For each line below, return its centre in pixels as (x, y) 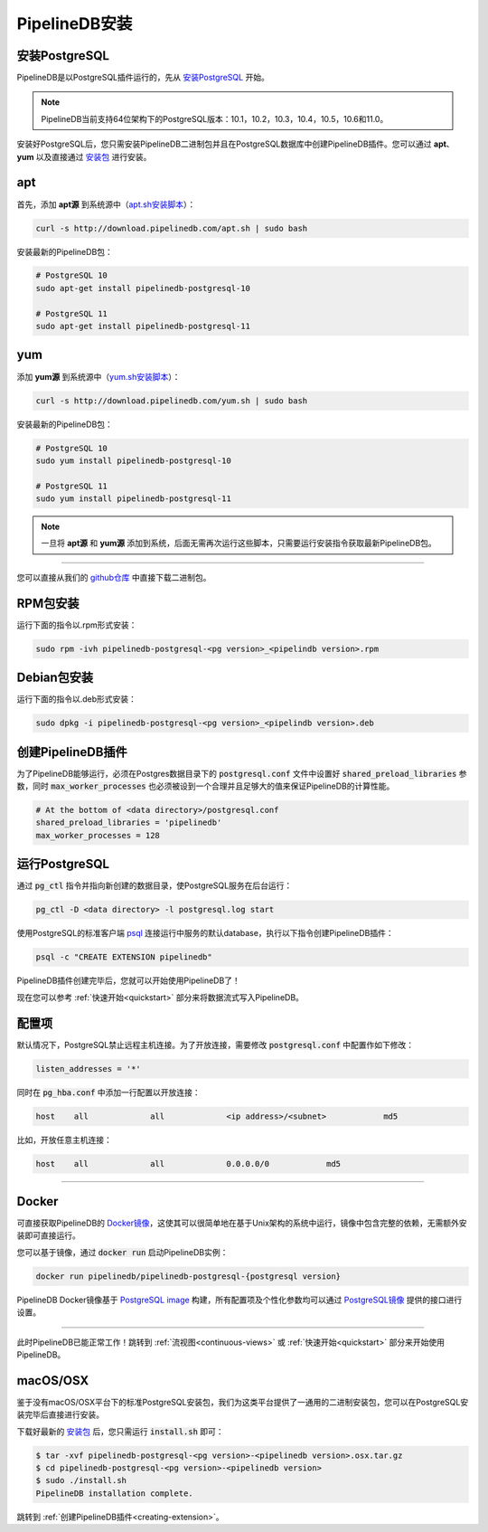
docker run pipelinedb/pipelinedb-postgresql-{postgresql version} (188, 1276)
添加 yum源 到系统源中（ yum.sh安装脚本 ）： (99, 376)
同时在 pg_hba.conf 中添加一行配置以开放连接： (108, 1092)
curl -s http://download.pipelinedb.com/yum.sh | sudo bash (172, 401)
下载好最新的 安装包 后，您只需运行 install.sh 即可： (121, 1431)
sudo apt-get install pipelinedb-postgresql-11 (143, 326)
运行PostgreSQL (63, 864)
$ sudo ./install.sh (81, 1480)
